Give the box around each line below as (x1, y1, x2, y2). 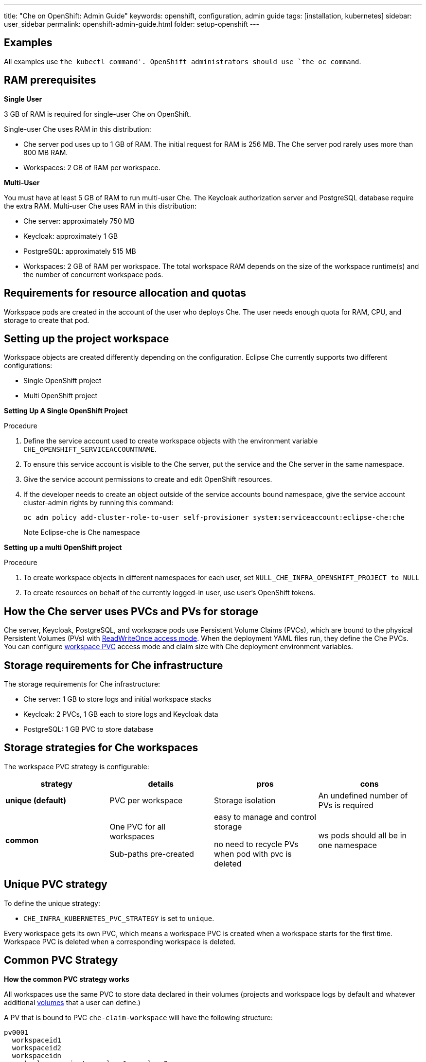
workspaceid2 (12, 1044, 62, 1052)
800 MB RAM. (23, 148, 68, 157)
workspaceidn (12, 1051, 62, 1060)
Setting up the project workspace (4, 332, 169, 345)
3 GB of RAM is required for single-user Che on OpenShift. (4, 109, 191, 118)
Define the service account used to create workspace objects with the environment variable (23, 437, 318, 445)
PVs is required (318, 800, 373, 810)
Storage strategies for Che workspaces (4, 742, 198, 754)
